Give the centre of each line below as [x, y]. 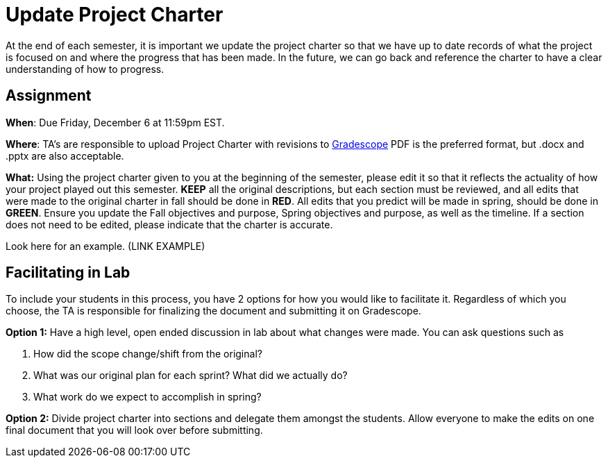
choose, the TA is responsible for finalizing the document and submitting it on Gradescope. [213, 311]
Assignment [49, 96]
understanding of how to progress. [85, 69]
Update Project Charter [115, 15]
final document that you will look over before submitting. [134, 430]
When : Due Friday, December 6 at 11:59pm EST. [115, 122]
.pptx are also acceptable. [65, 155]
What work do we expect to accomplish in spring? [147, 397]
